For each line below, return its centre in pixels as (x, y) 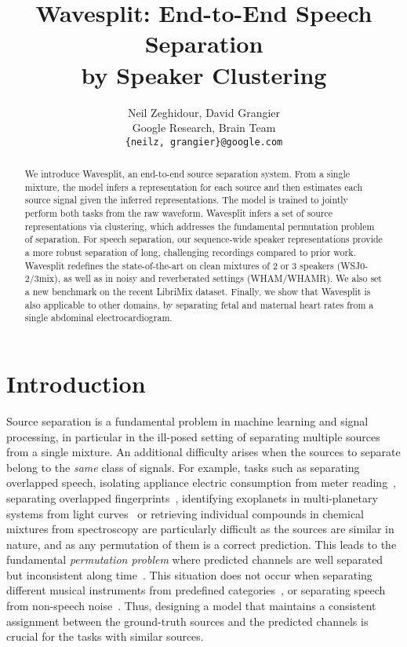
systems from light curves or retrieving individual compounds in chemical (185, 513)
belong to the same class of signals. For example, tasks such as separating (183, 467)
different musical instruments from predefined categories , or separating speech (196, 590)
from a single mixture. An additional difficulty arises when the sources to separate (203, 452)
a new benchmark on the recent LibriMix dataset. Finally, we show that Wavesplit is (198, 292)
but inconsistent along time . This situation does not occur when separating (189, 574)
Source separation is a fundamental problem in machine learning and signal (187, 420)
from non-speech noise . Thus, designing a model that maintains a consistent (191, 606)
